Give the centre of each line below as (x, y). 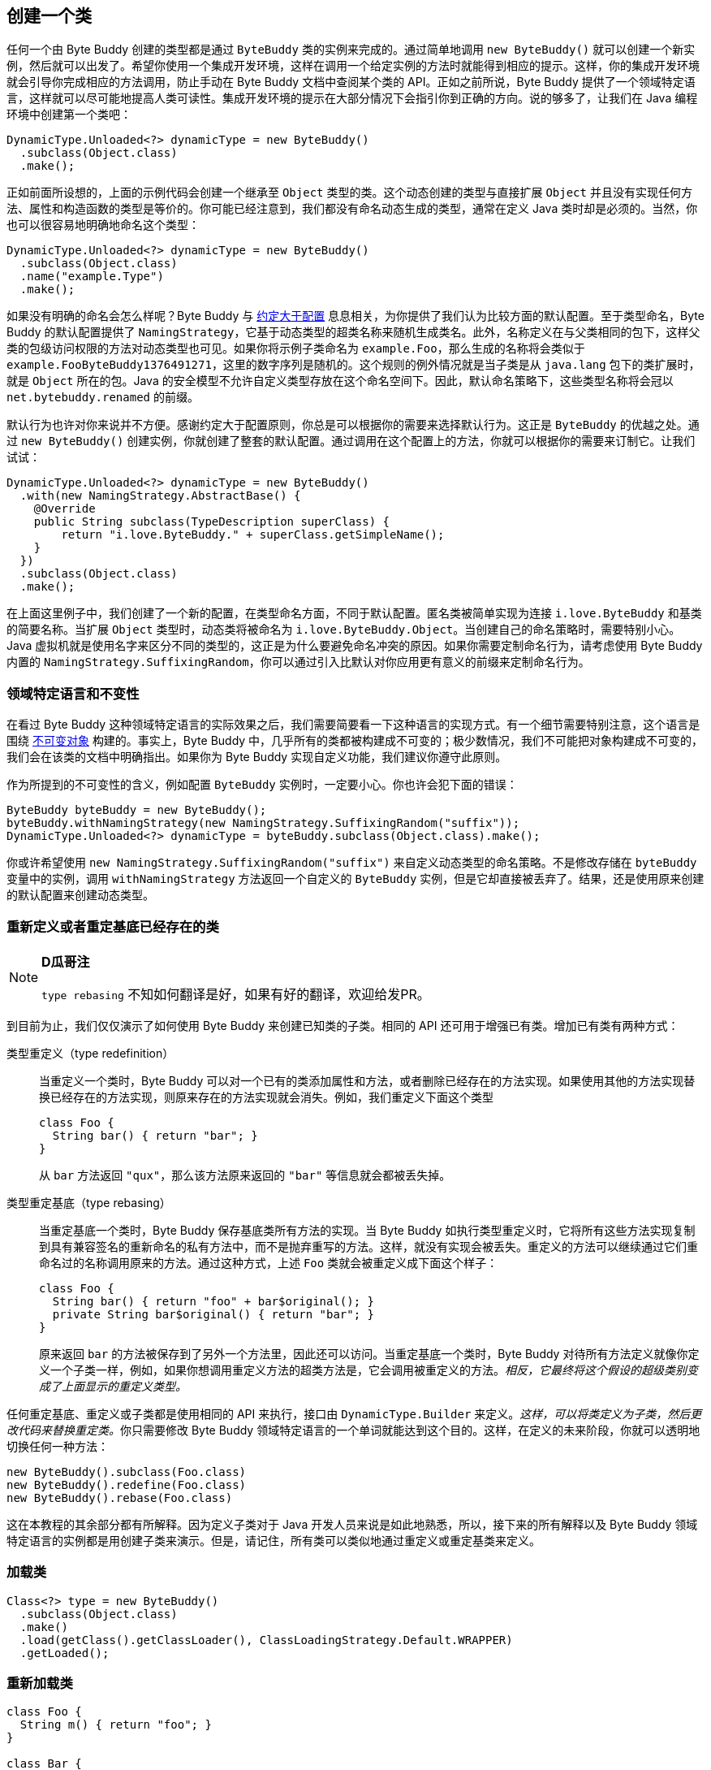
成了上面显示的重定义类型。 (113, 1386)
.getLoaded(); (65, 1653)
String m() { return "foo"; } (116, 1725)
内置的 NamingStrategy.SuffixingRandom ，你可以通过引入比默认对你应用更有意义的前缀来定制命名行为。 (298, 662)
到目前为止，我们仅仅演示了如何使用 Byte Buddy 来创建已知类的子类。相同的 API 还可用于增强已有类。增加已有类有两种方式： (343, 1025)
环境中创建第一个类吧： (69, 115)
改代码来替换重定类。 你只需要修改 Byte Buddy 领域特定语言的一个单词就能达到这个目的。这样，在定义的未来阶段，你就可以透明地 (353, 1430)
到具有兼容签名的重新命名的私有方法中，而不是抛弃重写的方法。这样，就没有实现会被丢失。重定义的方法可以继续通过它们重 (368, 1246)
